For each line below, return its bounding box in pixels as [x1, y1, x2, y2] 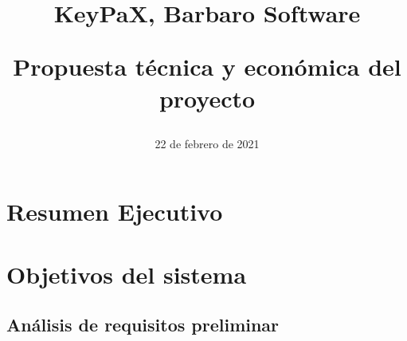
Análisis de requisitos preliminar [6, 312, 280, 337]
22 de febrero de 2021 [155, 135, 260, 151]
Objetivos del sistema [6, 257, 247, 290]
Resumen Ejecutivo [6, 195, 223, 228]
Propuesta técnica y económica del [13, 50, 401, 83]
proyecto [158, 81, 256, 114]
